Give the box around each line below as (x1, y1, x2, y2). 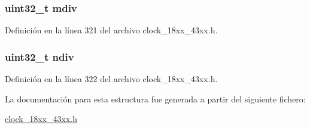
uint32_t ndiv (5, 49, 74, 64)
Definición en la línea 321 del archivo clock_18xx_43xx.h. (5, 24, 218, 36)
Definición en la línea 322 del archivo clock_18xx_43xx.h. (5, 73, 218, 85)
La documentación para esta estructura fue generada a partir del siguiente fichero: (5, 92, 306, 105)
